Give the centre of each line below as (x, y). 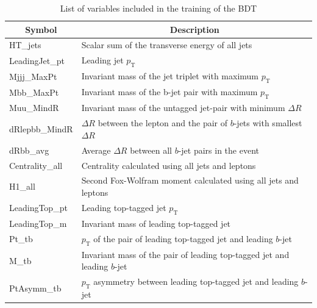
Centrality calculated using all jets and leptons (169, 165)
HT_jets (25, 45)
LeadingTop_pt (38, 208)
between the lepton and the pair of (163, 123)
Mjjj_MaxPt (33, 76)
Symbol (41, 29)
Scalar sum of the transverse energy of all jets (167, 45)
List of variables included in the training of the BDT (158, 8)
